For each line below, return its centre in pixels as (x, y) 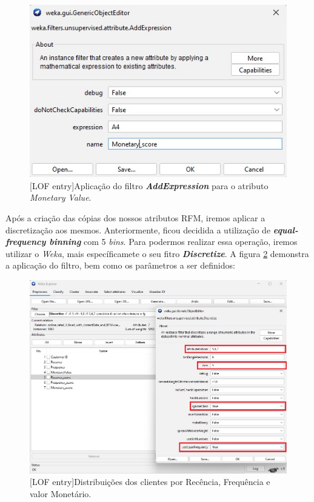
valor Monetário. (61, 493)
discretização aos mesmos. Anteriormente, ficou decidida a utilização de (138, 229)
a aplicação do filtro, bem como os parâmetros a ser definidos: (120, 265)
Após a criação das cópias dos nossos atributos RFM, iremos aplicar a (135, 217)
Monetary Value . (61, 197)
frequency (26, 242)
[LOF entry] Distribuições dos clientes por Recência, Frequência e (150, 482)
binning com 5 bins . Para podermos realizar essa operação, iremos (173, 242)
